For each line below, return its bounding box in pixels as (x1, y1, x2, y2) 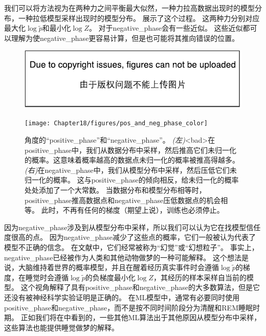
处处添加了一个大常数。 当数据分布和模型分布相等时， (25, 184, 206, 195)
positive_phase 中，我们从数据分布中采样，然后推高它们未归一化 (25, 144, 236, 155)
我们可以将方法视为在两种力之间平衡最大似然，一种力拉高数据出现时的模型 (4, 3, 255, 13)
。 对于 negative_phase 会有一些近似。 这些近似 (88, 23, 243, 33)
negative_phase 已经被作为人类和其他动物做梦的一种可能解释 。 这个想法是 (4, 252, 249, 262)
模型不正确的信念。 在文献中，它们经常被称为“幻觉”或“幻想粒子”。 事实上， (4, 241, 259, 252)
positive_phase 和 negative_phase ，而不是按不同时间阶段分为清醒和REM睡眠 (4, 302, 253, 312)
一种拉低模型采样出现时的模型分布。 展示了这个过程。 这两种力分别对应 (18, 12, 260, 23)
